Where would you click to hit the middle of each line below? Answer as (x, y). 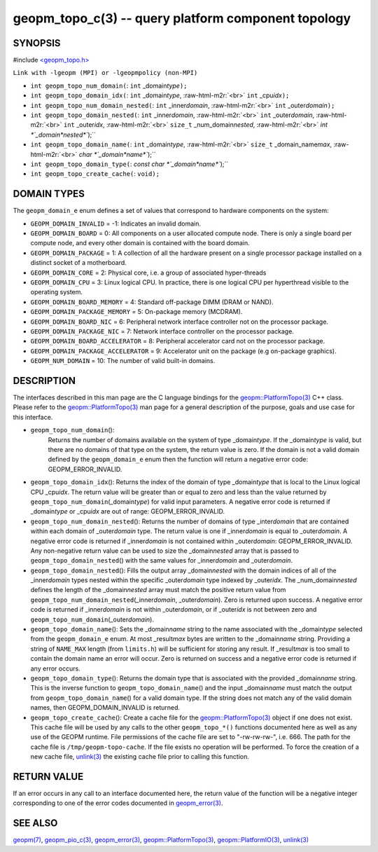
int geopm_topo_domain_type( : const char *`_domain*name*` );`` (129, 164)
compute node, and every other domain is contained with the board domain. (140, 243)
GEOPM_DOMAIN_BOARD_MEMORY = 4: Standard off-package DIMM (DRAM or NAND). (152, 302)
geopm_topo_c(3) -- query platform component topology (182, 18)
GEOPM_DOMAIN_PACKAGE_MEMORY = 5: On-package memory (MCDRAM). (136, 312)
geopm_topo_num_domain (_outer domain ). (92, 619)
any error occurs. (55, 668)
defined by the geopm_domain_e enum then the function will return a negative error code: (178, 460)
